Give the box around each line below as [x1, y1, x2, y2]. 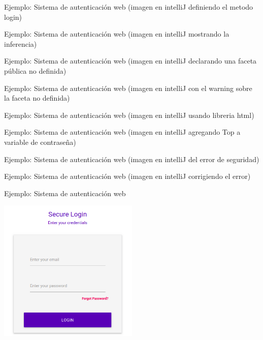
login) [4, 11, 22, 22]
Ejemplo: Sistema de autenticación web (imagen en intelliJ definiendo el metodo [4, 2, 253, 12]
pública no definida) [4, 65, 67, 76]
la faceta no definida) [4, 92, 70, 103]
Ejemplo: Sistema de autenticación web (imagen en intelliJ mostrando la [4, 28, 229, 39]
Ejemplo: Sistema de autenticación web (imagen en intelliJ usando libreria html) [4, 109, 254, 120]
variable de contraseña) [4, 136, 76, 147]
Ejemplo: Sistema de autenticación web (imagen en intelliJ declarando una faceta [4, 55, 257, 66]
